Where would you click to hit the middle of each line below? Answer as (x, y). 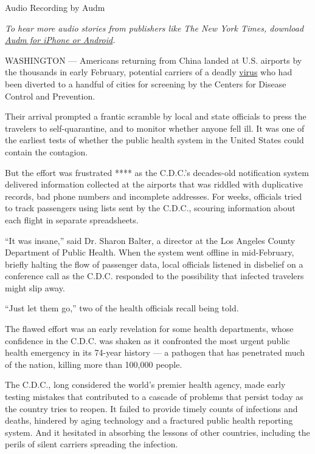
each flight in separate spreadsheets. (72, 219)
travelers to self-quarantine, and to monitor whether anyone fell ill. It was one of (155, 128)
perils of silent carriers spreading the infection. (92, 444)
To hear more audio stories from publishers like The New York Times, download (154, 28)
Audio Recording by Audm (55, 7)
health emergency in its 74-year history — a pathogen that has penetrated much (155, 352)
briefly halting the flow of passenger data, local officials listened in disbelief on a (154, 264)
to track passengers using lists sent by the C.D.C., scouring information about (150, 208)
